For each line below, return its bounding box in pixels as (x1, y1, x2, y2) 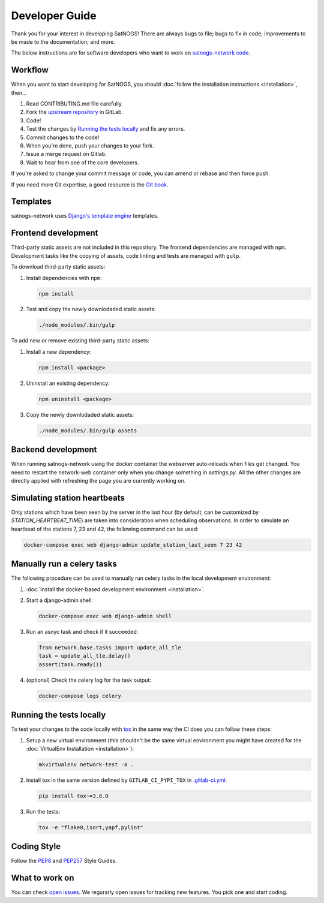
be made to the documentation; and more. (11, 38, 115, 45)
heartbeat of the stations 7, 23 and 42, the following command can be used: (11, 525, 199, 532)
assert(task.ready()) (38, 661, 103, 668)
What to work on (11, 873, 74, 883)
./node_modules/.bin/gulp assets (38, 427, 137, 434)
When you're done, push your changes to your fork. (26, 142, 154, 149)
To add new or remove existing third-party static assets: (11, 337, 150, 344)
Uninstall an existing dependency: (26, 380, 110, 387)
